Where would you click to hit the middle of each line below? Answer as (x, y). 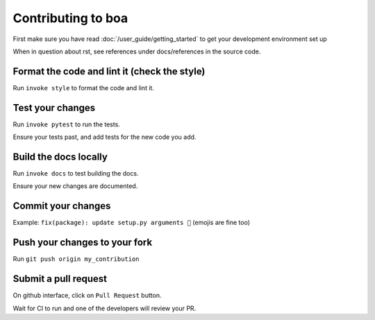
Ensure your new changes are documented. (75, 186)
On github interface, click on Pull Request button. (87, 296)
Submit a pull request (60, 279)
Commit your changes (62, 206)
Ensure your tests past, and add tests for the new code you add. (105, 137)
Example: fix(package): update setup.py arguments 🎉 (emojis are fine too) (131, 223)
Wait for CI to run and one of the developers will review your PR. (105, 308)
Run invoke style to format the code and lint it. (83, 87)
